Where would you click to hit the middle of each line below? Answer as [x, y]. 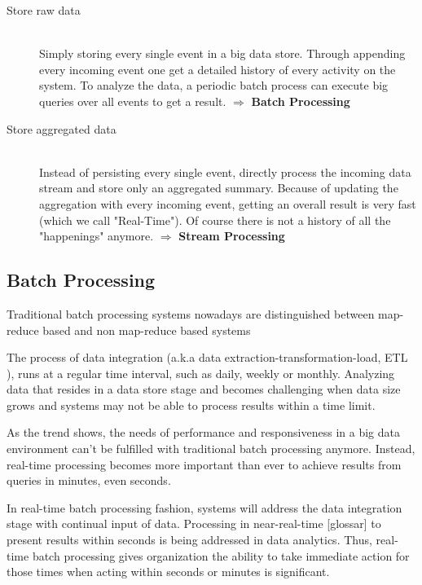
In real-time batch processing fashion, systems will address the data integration [204, 507]
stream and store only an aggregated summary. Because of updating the [219, 188]
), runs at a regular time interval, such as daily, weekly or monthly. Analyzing [201, 373]
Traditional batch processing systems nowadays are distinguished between [191, 313]
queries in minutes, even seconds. [89, 480]
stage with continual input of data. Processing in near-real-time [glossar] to [194, 523]
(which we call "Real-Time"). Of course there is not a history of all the [215, 220]
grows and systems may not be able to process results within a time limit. [191, 405]
